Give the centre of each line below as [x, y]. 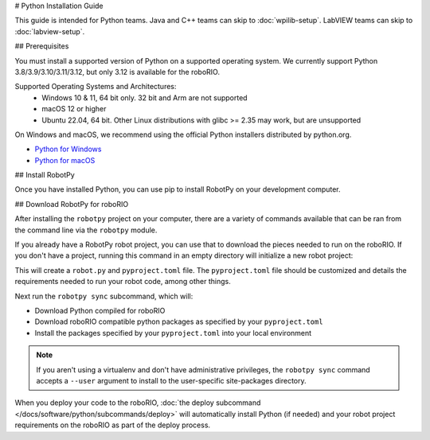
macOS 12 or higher [74, 109]
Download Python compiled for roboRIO [100, 310]
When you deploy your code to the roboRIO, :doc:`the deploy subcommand [138, 403]
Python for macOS [65, 160]
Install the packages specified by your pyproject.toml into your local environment [173, 333]
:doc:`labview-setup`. [50, 31]
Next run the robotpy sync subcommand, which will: [104, 296]
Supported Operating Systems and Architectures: [96, 87]
